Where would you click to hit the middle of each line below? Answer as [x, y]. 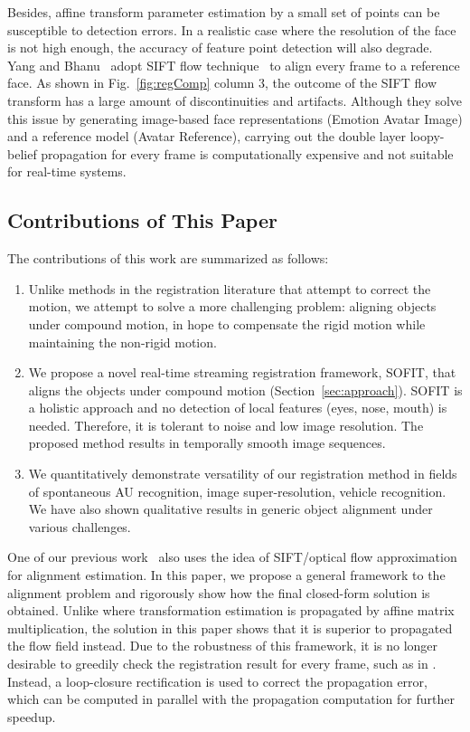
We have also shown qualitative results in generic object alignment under [230, 509]
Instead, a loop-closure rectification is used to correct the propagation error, [217, 681]
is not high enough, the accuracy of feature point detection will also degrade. [220, 48]
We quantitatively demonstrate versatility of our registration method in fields [243, 474]
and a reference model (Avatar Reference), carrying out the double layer [207, 136]
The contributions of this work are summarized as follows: [168, 258]
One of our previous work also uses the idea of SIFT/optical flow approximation [232, 557]
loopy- [427, 136]
